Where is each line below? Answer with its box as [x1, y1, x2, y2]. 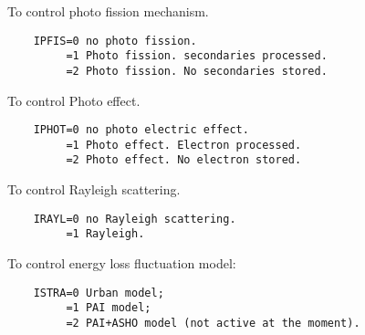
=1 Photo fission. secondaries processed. [66, 49, 328, 63]
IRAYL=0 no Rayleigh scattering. [33, 212, 236, 225]
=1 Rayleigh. [66, 227, 145, 241]
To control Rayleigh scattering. [7, 180, 181, 199]
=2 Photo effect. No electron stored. [66, 153, 302, 167]
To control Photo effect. [7, 90, 141, 110]
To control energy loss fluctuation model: [7, 254, 236, 273]
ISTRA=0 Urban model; [33, 286, 164, 299]
